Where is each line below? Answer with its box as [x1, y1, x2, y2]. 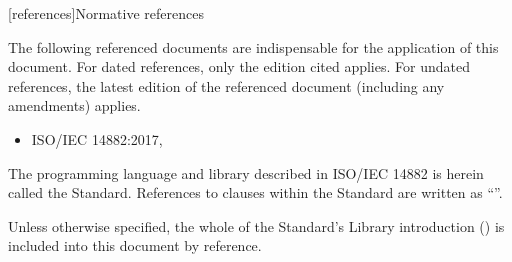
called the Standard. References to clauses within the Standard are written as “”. [8, 182, 503, 203]
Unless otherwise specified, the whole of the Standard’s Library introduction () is [8, 215, 505, 236]
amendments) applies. [8, 95, 141, 116]
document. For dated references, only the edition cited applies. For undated [8, 56, 470, 77]
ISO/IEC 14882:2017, [31, 128, 163, 149]
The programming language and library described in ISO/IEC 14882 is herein [8, 162, 484, 183]
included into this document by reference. [8, 235, 262, 256]
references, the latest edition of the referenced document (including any [8, 75, 445, 96]
